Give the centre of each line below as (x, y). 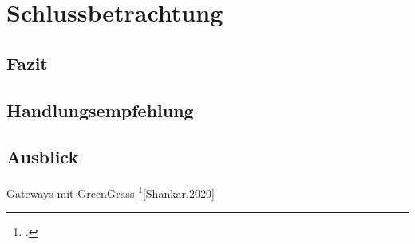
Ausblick (43, 157)
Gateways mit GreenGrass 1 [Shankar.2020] (111, 192)
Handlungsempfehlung (100, 110)
